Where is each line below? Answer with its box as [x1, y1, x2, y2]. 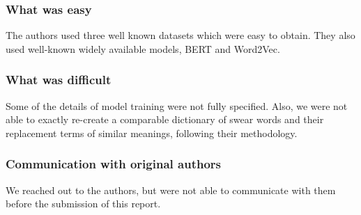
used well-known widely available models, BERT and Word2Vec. [6, 41, 280, 56]
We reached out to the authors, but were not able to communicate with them [6, 182, 336, 197]
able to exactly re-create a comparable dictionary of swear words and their [6, 112, 324, 127]
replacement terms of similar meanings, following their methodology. [6, 125, 298, 140]
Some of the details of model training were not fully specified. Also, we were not [6, 98, 348, 113]
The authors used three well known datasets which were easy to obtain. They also [6, 28, 355, 42]
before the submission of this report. [6, 196, 161, 211]
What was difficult [6, 71, 112, 88]
